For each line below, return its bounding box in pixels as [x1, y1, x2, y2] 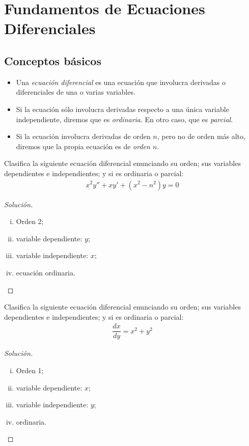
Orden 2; [16, 216, 44, 227]
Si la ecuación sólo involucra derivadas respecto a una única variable [16, 103, 229, 114]
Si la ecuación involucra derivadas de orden [16, 131, 151, 142]
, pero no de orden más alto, [157, 131, 245, 142]
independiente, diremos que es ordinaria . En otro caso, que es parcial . [16, 114, 233, 124]
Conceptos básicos [4, 52, 101, 68]
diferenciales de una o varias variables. [16, 87, 135, 97]
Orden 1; [16, 365, 44, 375]
